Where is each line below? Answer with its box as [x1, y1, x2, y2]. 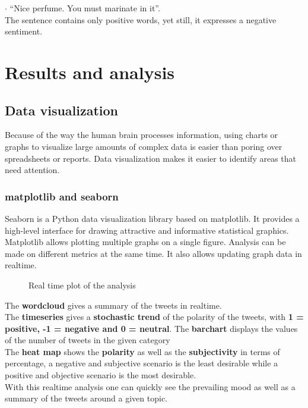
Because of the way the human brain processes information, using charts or [5, 128, 278, 141]
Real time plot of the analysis [28, 278, 136, 291]
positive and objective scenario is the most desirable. [5, 369, 196, 381]
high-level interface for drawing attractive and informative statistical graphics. [5, 224, 289, 236]
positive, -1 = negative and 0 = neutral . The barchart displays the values [5, 322, 298, 334]
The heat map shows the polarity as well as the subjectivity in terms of [5, 345, 280, 357]
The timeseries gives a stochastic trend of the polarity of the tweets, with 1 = [5, 310, 304, 323]
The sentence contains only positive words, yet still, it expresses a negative [5, 13, 277, 26]
